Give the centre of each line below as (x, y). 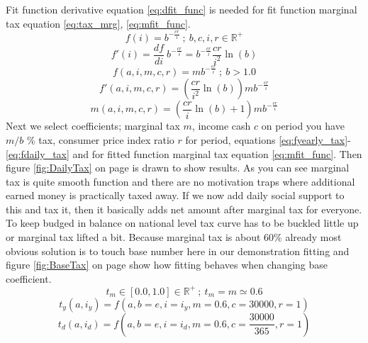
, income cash (221, 126)
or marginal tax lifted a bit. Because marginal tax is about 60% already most (174, 237)
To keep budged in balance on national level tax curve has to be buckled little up (182, 223)
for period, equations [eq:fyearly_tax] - (268, 139)
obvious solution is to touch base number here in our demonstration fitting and (178, 251)
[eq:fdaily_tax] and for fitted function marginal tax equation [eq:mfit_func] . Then (184, 153)
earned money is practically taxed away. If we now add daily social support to (175, 195)
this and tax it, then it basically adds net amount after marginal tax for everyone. (184, 209)
